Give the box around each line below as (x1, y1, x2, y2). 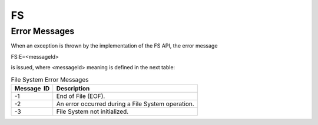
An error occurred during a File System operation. (56, 100, 194, 108)
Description (56, 84, 90, 92)
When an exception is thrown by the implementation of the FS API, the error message (11, 42, 218, 49)
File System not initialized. (56, 107, 129, 116)
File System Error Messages (11, 75, 89, 83)
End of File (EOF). (56, 92, 105, 100)
